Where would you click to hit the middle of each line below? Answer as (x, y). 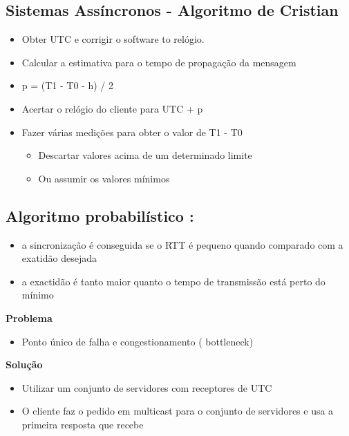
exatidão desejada (59, 258)
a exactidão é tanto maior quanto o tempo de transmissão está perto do (173, 281)
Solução (24, 364)
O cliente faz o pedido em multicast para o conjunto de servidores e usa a (178, 411)
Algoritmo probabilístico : (100, 215)
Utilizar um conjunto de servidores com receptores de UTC (147, 387)
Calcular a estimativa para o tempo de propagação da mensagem (159, 62)
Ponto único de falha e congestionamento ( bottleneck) (138, 341)
